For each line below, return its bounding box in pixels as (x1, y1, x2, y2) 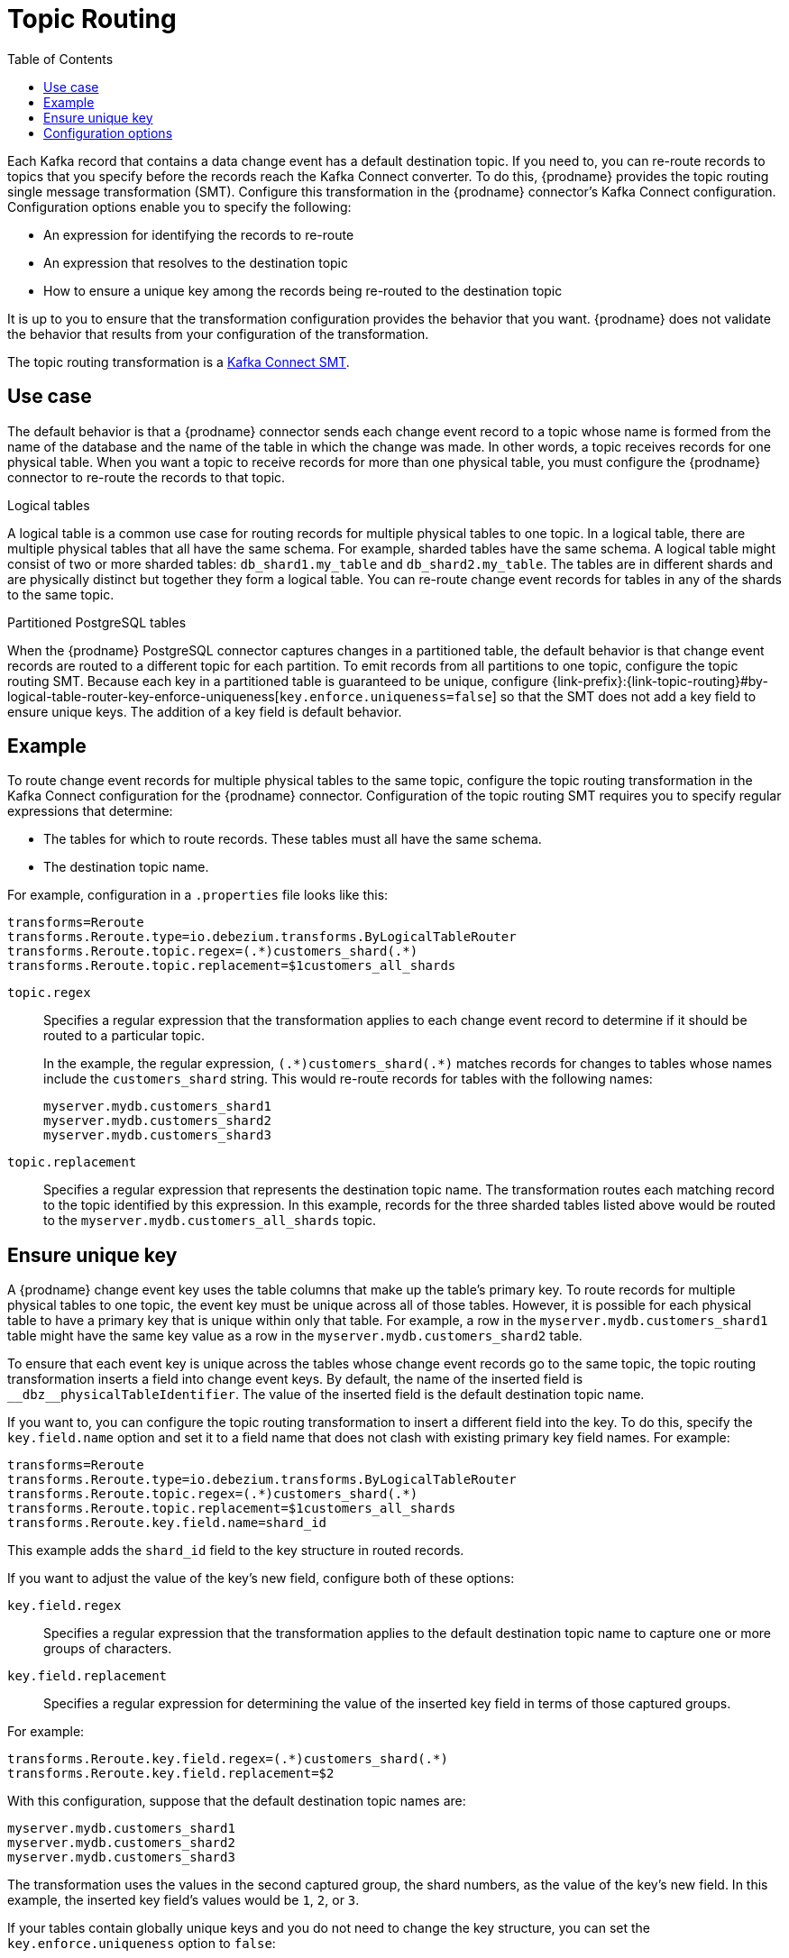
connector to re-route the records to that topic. (7, 469, 286, 485)
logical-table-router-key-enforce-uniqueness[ (7, 688, 280, 704)
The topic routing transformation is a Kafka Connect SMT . (7, 353, 350, 370)
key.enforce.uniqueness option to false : (7, 1935, 276, 1952)
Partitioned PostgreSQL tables (7, 614, 187, 630)
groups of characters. (43, 1641, 172, 1657)
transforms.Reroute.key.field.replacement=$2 (7, 1766, 335, 1781)
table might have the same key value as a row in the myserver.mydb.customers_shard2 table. (7, 1328, 583, 1344)
